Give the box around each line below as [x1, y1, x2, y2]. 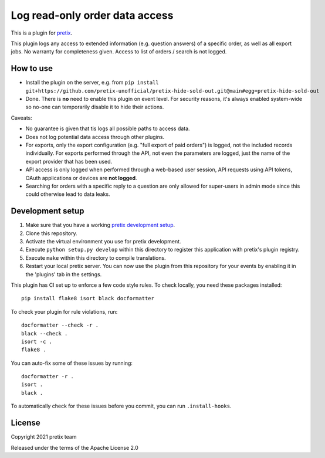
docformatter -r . [21, 373, 75, 380]
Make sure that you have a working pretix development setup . [25, 222, 175, 229]
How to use [11, 63, 53, 73]
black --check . [21, 330, 68, 337]
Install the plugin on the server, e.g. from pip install [25, 79, 160, 86]
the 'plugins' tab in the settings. [25, 270, 102, 278]
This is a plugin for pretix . [11, 29, 73, 36]
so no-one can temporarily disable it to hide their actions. [25, 103, 164, 111]
